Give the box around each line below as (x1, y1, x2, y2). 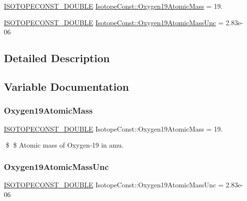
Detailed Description (4, 50, 110, 66)
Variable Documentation (4, 79, 129, 94)
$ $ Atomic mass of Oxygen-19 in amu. (5, 140, 124, 150)
